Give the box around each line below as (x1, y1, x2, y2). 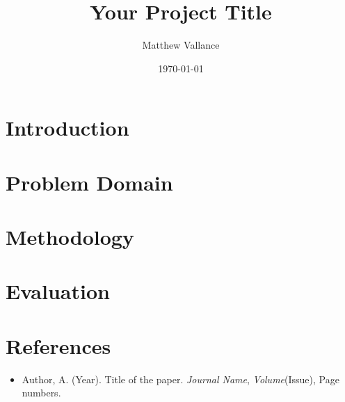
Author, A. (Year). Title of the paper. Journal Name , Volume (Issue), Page (22, 371, 339, 386)
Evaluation (6, 277, 110, 305)
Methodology (6, 223, 134, 251)
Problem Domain (6, 168, 173, 196)
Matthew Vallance (142, 38, 220, 52)
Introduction (6, 113, 129, 142)
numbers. (22, 385, 61, 400)
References (6, 331, 111, 360)
